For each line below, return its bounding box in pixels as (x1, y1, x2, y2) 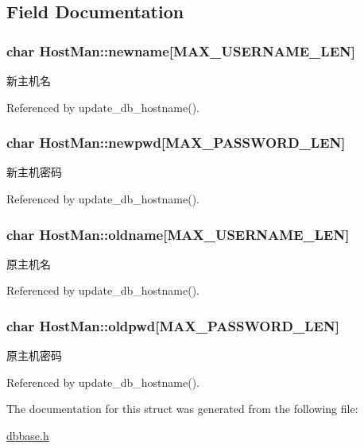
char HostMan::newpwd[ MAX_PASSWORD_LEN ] (6, 133, 346, 153)
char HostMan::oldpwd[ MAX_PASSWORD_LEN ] (6, 315, 339, 335)
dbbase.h (6, 427, 49, 443)
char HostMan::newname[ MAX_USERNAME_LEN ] (6, 41, 355, 60)
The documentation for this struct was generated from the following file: (6, 400, 358, 417)
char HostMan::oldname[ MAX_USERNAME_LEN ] (6, 224, 350, 244)
